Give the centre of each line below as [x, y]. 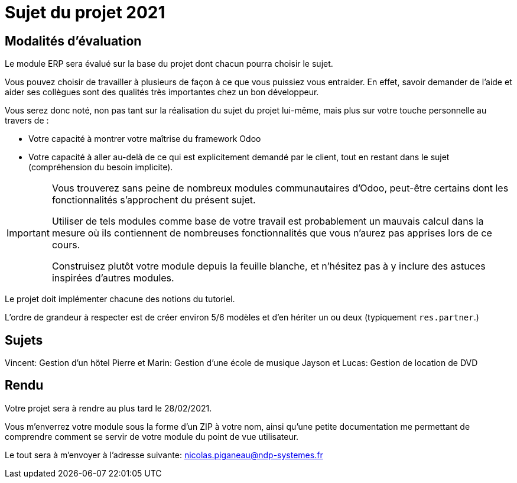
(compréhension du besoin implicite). [101, 167]
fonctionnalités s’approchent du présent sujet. [154, 200]
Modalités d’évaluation [73, 41]
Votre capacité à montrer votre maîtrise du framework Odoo [145, 139]
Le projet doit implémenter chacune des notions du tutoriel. [120, 299]
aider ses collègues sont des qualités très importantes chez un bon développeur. [162, 92]
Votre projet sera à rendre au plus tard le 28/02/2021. [108, 408]
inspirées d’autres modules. [113, 278]
